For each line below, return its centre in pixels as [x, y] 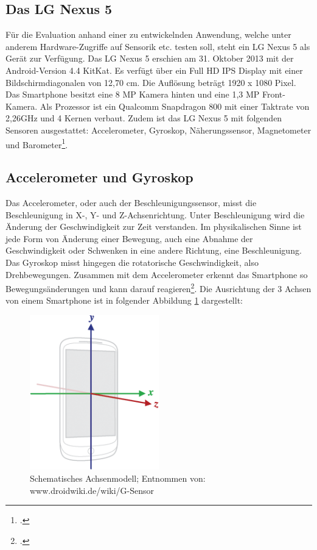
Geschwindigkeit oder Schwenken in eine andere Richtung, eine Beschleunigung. [154, 250]
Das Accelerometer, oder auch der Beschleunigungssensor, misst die [131, 202]
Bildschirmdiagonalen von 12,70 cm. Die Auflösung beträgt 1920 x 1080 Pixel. [151, 82]
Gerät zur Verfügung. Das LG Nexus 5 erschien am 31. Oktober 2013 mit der [150, 58]
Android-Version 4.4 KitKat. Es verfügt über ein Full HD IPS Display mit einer [154, 70]
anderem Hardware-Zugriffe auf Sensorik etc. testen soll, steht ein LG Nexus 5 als [158, 46]
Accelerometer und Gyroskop [99, 177]
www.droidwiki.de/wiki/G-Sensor [92, 490]
